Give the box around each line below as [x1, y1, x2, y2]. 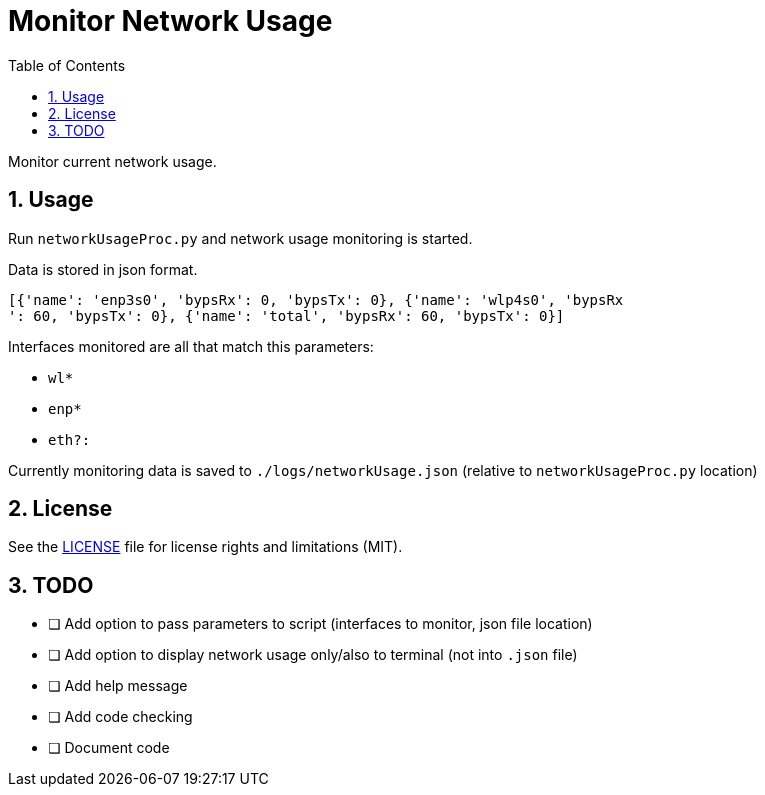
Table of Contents [8, 56, 126, 74]
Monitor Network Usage [8, 4, 333, 38]
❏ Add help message [48, 677, 188, 695]
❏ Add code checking [48, 708, 193, 726]
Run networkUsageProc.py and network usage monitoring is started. [8, 229, 473, 247]
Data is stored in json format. [8, 260, 198, 278]
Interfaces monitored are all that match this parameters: [8, 337, 374, 355]
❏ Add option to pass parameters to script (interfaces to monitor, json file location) [48, 615, 593, 633]
